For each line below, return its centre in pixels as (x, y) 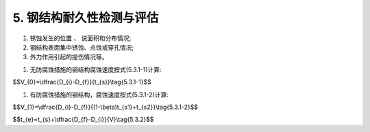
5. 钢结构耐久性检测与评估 (86, 18)
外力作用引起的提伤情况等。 (69, 57)
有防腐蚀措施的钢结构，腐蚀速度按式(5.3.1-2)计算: (99, 95)
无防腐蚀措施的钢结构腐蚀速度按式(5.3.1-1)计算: (96, 69)
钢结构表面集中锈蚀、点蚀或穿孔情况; (82, 47)
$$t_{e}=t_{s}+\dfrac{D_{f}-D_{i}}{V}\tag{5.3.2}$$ (83, 120)
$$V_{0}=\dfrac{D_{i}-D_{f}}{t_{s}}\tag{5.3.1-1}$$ (82, 82)
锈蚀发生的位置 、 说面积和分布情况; (81, 38)
